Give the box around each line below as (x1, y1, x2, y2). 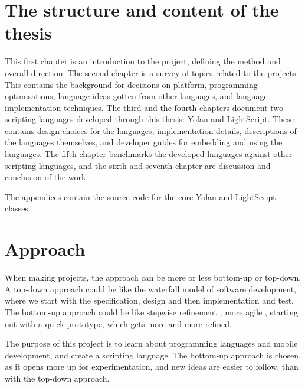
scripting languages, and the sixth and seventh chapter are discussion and (5, 159, 271, 171)
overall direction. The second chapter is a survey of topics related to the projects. (5, 66, 299, 79)
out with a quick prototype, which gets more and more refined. (5, 317, 232, 330)
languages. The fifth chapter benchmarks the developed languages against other (5, 148, 293, 160)
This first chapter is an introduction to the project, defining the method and (5, 55, 281, 67)
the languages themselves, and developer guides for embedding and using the (5, 136, 283, 148)
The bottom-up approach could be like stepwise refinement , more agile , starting (5, 305, 298, 318)
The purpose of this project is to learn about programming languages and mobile (5, 337, 298, 350)
